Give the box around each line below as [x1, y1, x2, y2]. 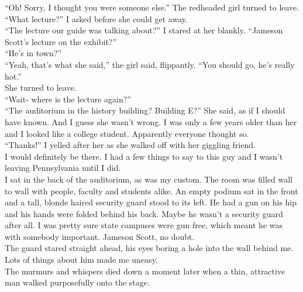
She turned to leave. [5, 81, 77, 94]
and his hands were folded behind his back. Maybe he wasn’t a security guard [5, 207, 283, 219]
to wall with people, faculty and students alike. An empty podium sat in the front [5, 184, 298, 197]
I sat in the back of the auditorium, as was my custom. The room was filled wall [5, 173, 292, 185]
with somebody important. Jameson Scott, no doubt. [5, 230, 195, 242]
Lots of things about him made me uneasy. [5, 253, 158, 266]
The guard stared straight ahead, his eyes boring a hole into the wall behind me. [5, 242, 294, 254]
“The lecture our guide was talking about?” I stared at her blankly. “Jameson [5, 24, 283, 36]
